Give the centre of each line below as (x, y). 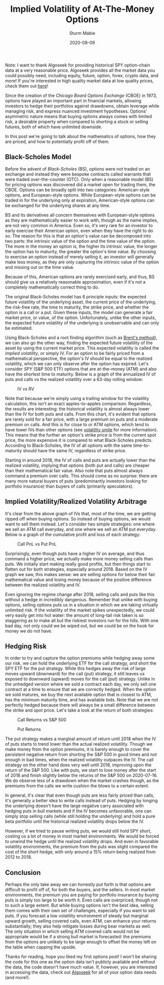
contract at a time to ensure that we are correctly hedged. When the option (81, 690)
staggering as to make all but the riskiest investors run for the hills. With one (82, 620)
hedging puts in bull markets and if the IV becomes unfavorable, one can (78, 811)
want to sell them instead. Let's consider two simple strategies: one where (80, 524)
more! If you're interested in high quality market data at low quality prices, (80, 81)
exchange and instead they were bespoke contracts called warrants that (78, 174)
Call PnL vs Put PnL (37, 544)
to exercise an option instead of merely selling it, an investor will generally (80, 257)
